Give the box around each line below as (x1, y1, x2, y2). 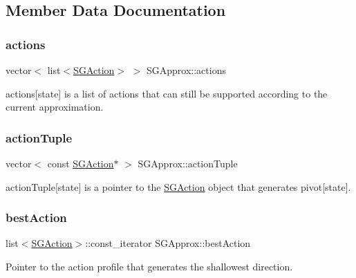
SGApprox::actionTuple (138, 156, 238, 170)
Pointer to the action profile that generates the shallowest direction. (6, 259, 293, 273)
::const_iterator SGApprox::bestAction (85, 236, 251, 250)
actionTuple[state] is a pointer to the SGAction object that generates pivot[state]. (6, 179, 351, 194)
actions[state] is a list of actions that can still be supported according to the (6, 86, 328, 100)
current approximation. (6, 100, 104, 114)
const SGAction (47, 156, 114, 170)
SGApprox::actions (146, 63, 226, 77)
